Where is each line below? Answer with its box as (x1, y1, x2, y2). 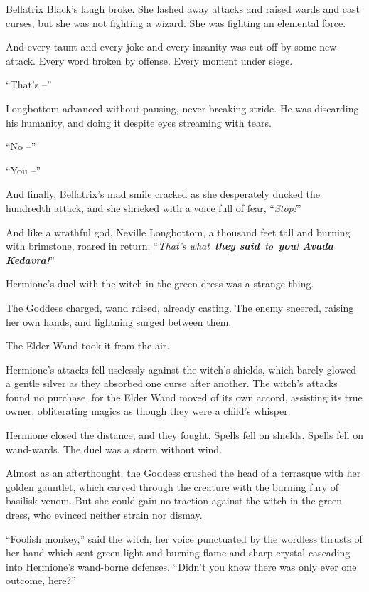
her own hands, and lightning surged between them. (6, 314, 232, 329)
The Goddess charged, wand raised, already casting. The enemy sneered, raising (6, 300, 354, 314)
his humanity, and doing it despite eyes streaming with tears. (6, 115, 272, 129)
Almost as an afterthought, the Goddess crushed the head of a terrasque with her (6, 465, 361, 480)
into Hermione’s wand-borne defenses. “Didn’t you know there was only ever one (6, 559, 357, 573)
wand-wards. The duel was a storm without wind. (6, 441, 223, 456)
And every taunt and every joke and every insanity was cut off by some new (6, 39, 337, 54)
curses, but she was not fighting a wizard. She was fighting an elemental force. (6, 15, 346, 30)
